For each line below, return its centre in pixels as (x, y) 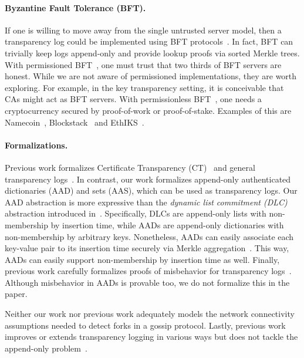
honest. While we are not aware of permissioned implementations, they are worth (151, 76)
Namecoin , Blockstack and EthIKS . (75, 122)
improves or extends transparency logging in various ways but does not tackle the (151, 337)
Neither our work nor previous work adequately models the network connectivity (150, 314)
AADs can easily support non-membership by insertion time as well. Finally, (142, 259)
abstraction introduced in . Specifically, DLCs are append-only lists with (136, 213)
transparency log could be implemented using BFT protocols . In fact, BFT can (149, 41)
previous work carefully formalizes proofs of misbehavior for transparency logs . (148, 271)
